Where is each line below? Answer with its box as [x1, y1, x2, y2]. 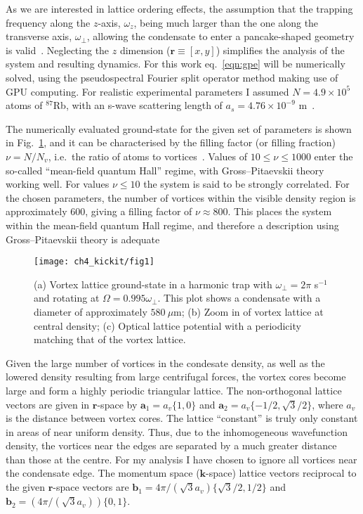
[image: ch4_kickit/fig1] [34, 257, 154, 267]
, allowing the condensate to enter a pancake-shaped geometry [86, 29, 355, 44]
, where [312, 397, 343, 411]
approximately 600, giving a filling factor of [6, 204, 192, 219]
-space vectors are [53, 480, 129, 494]
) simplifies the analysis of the [216, 42, 345, 57]
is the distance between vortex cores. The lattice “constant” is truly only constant [6, 411, 358, 425]
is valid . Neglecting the [6, 42, 110, 57]
